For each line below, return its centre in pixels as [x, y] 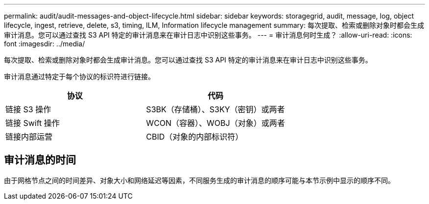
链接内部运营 [29, 137]
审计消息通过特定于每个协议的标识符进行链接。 [79, 76]
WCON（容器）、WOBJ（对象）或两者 [215, 123]
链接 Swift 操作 [33, 123]
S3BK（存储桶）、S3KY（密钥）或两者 [215, 109]
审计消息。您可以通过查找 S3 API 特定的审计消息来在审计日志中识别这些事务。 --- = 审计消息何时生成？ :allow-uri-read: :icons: [208, 35]
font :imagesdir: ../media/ [45, 44]
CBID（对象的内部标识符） [195, 137]
